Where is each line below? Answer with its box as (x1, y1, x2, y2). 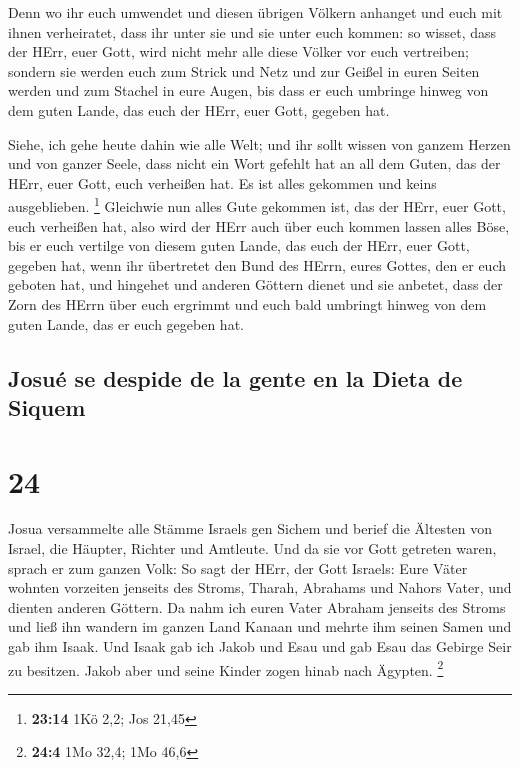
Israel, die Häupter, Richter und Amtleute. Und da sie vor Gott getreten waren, (8, 538, 497, 559)
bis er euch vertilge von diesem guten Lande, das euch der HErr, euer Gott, (8, 235, 470, 256)
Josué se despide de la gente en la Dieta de (8, 362, 463, 393)
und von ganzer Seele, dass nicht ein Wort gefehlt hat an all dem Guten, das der (8, 153, 501, 174)
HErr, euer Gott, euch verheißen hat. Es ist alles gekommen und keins (8, 172, 437, 193)
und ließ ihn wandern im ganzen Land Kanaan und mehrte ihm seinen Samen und (8, 616, 512, 637)
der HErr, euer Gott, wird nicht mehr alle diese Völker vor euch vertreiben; (8, 41, 469, 62)
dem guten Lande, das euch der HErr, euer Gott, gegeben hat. (8, 99, 390, 120)
